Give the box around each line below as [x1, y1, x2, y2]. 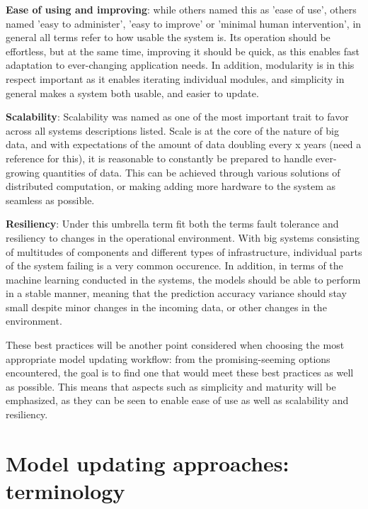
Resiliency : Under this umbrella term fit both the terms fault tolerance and [6, 216, 339, 231]
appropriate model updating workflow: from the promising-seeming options [6, 351, 330, 366]
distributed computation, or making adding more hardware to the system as [6, 179, 336, 194]
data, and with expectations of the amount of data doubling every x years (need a [6, 137, 362, 152]
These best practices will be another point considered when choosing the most [6, 337, 345, 352]
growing [6, 164, 40, 179]
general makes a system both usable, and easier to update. [6, 85, 259, 100]
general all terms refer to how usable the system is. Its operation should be [6, 30, 330, 45]
